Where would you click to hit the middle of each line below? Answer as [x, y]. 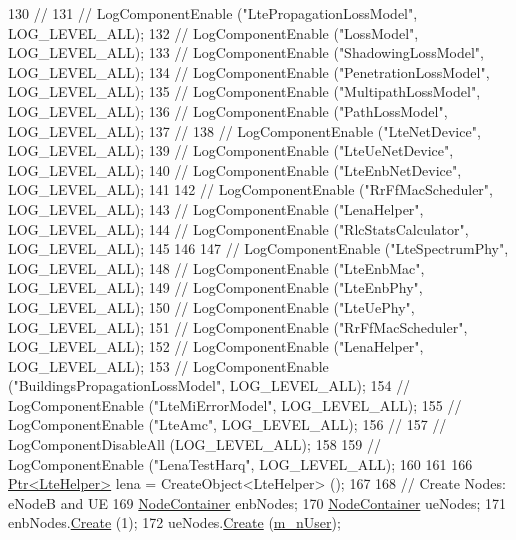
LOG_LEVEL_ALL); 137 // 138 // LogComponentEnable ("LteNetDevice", [244, 130]
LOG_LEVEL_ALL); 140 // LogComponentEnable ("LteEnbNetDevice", [235, 169]
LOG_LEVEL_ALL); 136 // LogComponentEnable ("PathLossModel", [228, 110]
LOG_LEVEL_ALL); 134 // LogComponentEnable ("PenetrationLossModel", [249, 71]
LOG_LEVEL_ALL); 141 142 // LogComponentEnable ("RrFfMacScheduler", [250, 189]
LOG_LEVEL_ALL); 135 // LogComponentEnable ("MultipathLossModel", [244, 91]
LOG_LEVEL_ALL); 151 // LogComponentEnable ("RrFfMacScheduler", [238, 326]
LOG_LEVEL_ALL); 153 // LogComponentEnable [168, 365]
